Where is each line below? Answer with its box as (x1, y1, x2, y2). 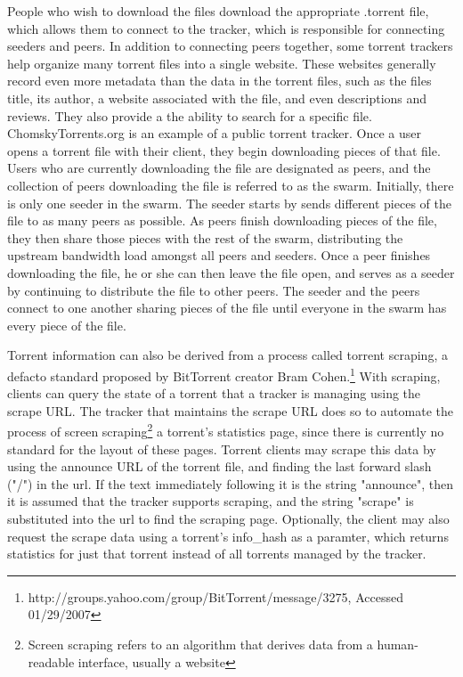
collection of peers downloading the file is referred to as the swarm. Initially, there (7, 175, 454, 194)
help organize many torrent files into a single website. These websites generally (7, 53, 436, 72)
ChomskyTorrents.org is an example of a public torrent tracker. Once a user (7, 124, 421, 143)
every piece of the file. (7, 315, 126, 334)
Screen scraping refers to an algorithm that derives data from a (28, 634, 373, 653)
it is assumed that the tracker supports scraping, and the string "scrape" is (7, 492, 414, 510)
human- (377, 634, 418, 653)
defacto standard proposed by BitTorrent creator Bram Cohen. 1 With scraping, (7, 363, 441, 385)
